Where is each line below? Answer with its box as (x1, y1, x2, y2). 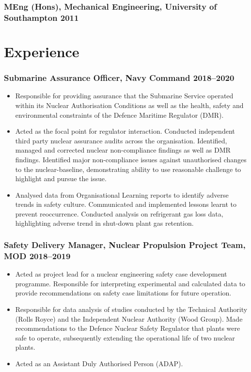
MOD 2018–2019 (4, 249, 71, 262)
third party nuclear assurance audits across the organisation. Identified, (15, 135, 227, 145)
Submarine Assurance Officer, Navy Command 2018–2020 (4, 72, 235, 84)
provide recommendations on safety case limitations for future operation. (15, 288, 232, 298)
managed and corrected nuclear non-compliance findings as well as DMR (15, 145, 231, 155)
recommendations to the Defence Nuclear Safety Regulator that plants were (15, 323, 240, 333)
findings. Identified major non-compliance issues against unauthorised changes (15, 154, 247, 164)
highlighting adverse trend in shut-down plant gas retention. (15, 218, 194, 228)
